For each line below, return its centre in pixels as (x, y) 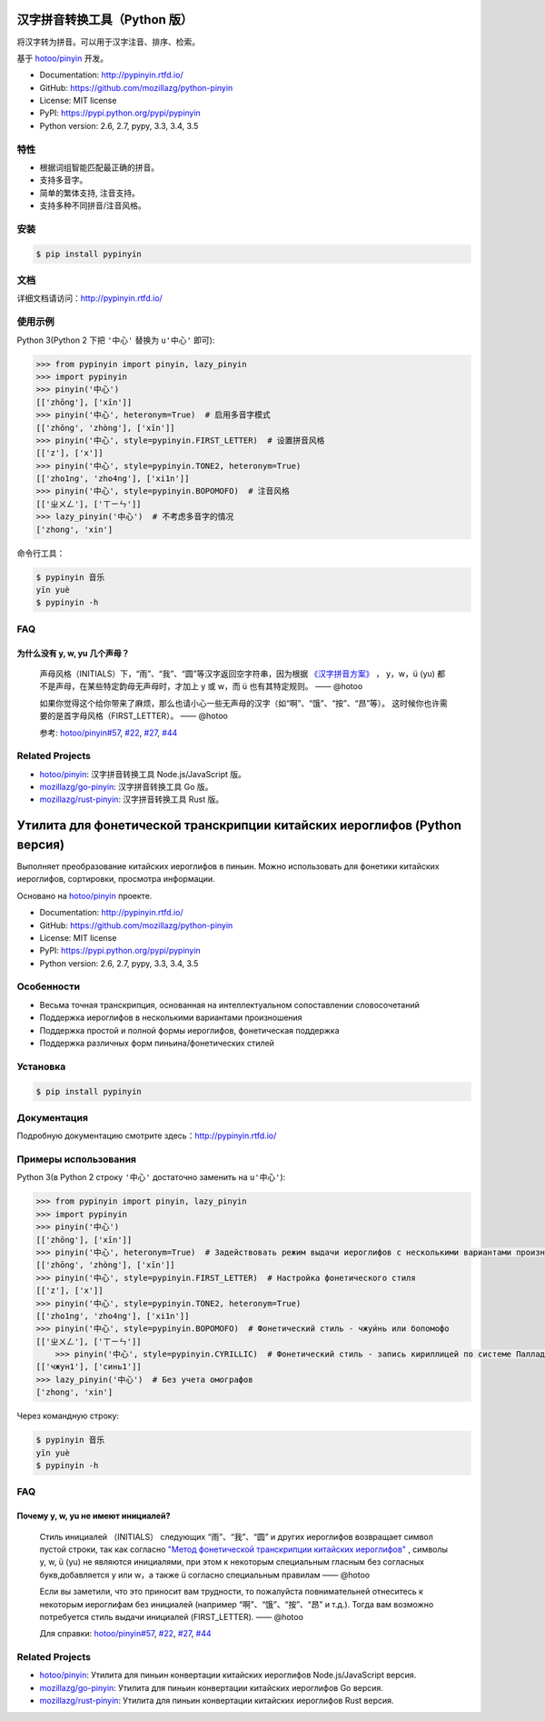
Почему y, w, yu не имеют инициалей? (94, 1516)
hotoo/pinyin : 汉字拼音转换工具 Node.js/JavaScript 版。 (143, 774)
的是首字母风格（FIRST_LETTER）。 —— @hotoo (138, 716)
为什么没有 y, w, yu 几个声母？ (73, 653)
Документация (52, 1117)
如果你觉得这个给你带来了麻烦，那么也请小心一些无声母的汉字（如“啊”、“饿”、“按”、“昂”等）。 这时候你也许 (240, 703)
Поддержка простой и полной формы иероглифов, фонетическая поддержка (189, 1030)
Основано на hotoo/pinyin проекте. (84, 896)
